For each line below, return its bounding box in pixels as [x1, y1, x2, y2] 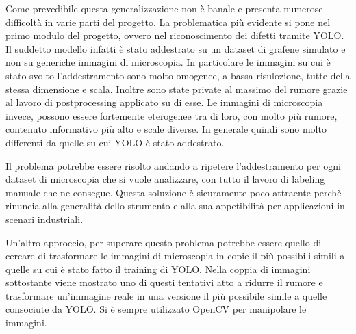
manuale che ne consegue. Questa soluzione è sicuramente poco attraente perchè [5, 185, 342, 199]
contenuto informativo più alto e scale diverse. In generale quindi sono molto [5, 122, 327, 136]
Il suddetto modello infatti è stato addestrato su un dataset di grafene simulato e [5, 41, 346, 55]
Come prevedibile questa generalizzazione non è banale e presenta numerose [5, 1, 323, 15]
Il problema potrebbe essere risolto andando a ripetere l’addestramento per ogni [5, 158, 341, 172]
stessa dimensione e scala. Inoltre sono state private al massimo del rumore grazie [5, 81, 348, 96]
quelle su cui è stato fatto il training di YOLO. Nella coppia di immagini [5, 261, 311, 276]
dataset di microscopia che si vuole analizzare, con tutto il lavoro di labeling [5, 172, 325, 186]
